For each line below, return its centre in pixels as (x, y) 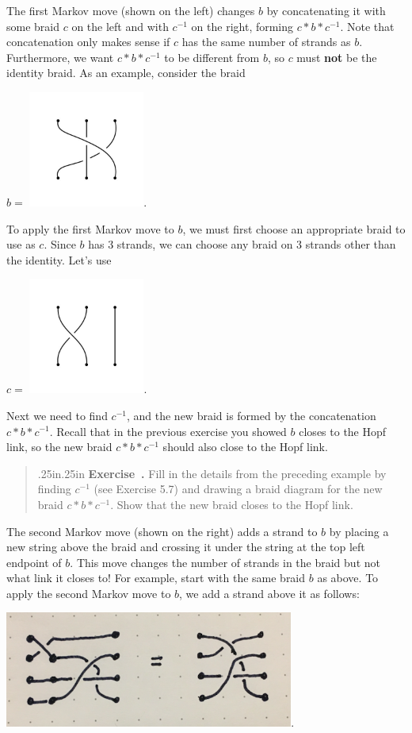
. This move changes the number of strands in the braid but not (225, 562)
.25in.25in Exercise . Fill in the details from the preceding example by (212, 473)
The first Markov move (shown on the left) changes (131, 10)
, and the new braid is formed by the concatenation (251, 415)
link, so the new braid (59, 447)
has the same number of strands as (266, 42)
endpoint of (34, 562)
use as (21, 244)
